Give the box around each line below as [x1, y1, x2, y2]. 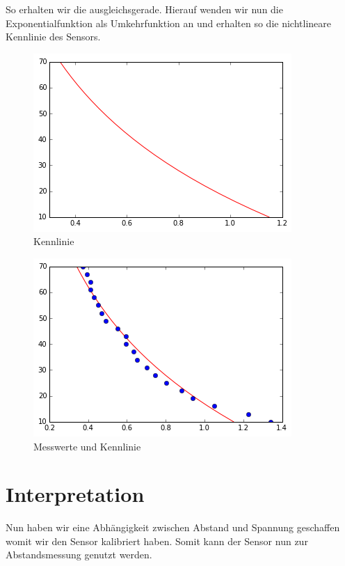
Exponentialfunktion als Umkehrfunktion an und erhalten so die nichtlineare [6, 15, 332, 30]
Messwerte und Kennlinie [33, 439, 141, 453]
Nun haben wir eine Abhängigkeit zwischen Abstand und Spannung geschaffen [6, 520, 340, 535]
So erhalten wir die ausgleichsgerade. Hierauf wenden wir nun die [6, 2, 283, 16]
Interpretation [6, 480, 145, 508]
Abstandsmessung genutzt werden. [6, 547, 152, 562]
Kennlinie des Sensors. [6, 29, 101, 44]
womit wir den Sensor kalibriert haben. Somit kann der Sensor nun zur [6, 533, 308, 548]
